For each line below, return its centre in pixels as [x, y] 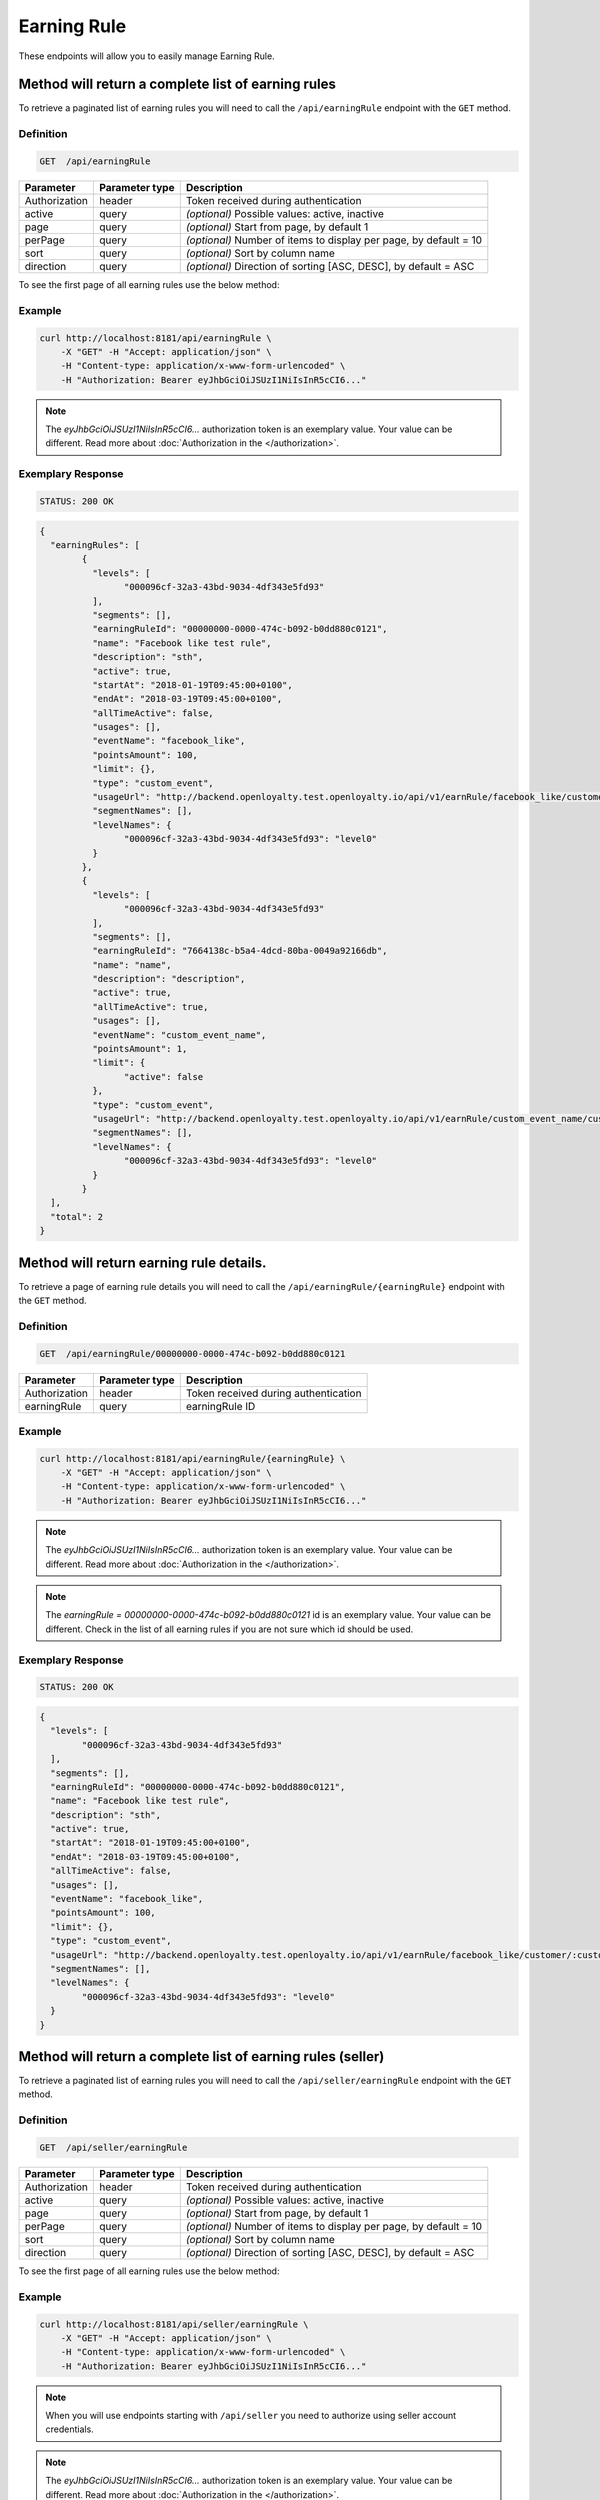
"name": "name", [131, 964]
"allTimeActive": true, [150, 1006]
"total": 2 [77, 1216]
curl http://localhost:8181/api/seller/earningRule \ [174, 2324]
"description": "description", [168, 979]
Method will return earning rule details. [142, 1262]
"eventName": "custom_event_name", [179, 1034]
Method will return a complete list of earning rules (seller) [201, 2056]
